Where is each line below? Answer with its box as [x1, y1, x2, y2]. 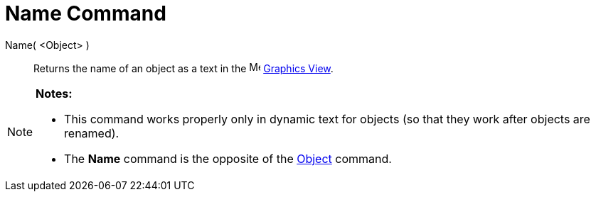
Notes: [36, 86, 73, 101]
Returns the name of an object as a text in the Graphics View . [33, 62, 334, 74]
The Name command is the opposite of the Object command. [64, 151, 392, 166]
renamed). [64, 125, 119, 140]
